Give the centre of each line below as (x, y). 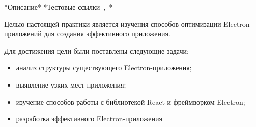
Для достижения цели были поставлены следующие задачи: (96, 50)
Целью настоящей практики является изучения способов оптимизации (113, 24)
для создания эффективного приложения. (107, 34)
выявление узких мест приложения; (71, 84)
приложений (23, 34)
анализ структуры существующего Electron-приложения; (104, 68)
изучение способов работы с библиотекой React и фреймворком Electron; (131, 101)
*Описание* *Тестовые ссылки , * (59, 7)
